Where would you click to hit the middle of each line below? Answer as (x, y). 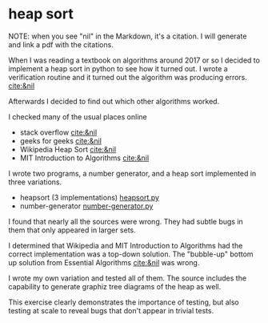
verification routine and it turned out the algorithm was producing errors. (128, 77)
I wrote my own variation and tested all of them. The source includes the (127, 278)
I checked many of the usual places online (78, 116)
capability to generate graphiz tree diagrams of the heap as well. (115, 286)
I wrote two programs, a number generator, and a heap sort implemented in (132, 173)
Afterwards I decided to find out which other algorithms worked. (114, 101)
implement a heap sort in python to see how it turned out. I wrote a (118, 68)
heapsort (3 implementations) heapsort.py (90, 197)
